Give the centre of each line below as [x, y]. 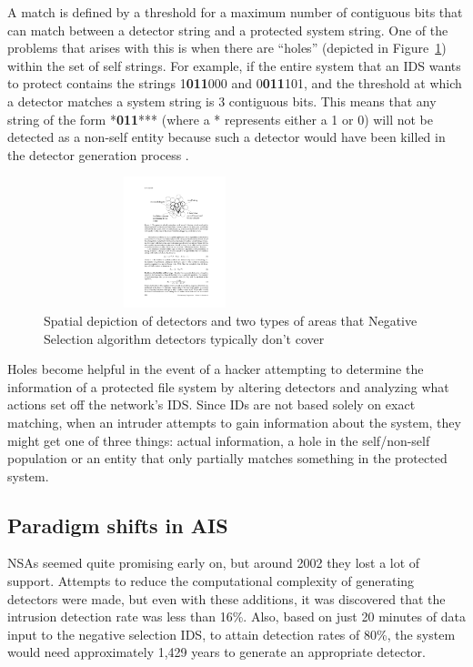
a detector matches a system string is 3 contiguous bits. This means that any [222, 101]
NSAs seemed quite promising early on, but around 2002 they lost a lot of [214, 563]
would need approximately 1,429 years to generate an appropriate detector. [216, 652]
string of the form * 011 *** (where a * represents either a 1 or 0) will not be [220, 119]
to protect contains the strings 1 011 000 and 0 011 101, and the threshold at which [235, 83]
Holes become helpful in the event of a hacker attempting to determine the [216, 369]
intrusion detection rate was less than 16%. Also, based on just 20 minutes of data [236, 616]
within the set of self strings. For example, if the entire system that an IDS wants [234, 65]
